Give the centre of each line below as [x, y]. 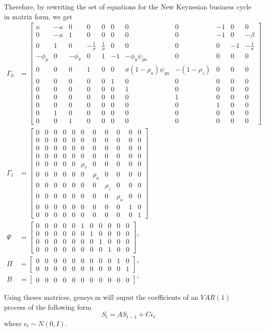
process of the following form [48, 307]
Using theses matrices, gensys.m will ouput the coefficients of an [101, 297]
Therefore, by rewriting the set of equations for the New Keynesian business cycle [128, 6]
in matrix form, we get [38, 16]
